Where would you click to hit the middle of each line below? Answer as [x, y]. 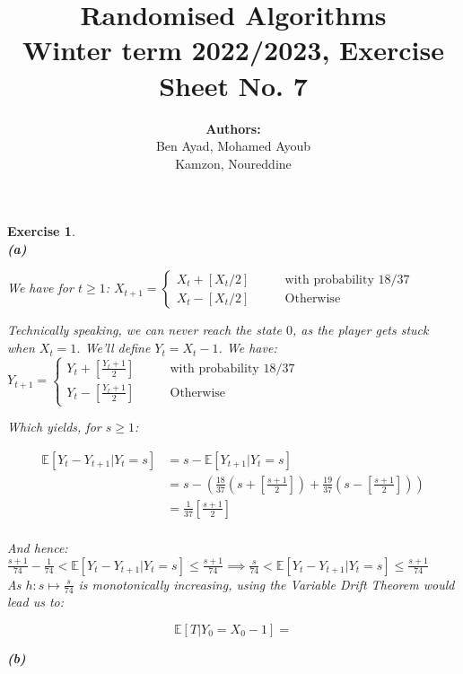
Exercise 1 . [41, 231]
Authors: [233, 128]
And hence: [38, 547]
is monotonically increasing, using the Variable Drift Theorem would [266, 584]
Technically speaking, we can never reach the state [144, 330]
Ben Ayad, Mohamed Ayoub [233, 146]
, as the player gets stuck [360, 330]
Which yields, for [54, 427]
